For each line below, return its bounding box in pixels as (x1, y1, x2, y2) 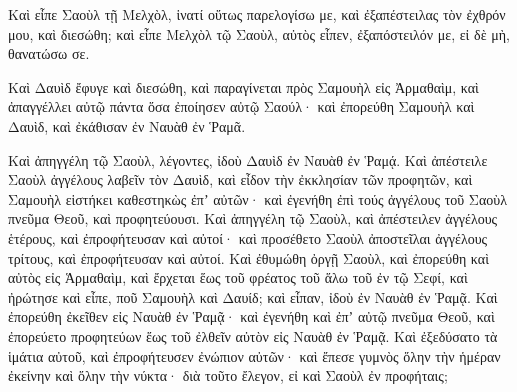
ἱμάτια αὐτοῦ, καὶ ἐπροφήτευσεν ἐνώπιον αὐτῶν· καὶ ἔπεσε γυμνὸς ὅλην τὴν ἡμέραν (8, 345, 501, 366)
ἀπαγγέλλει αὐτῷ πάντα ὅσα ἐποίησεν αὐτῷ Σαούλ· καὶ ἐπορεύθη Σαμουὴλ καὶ (8, 96, 475, 117)
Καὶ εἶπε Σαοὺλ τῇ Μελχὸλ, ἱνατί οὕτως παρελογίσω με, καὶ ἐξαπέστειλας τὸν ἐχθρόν (8, 4, 506, 24)
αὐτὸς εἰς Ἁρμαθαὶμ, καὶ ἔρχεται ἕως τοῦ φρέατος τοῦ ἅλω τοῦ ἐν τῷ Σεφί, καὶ (8, 267, 468, 288)
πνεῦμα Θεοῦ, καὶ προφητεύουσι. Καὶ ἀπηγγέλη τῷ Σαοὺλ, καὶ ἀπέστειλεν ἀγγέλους (8, 208, 498, 229)
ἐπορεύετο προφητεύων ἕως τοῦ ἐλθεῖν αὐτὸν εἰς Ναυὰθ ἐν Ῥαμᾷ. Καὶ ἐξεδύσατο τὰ (8, 325, 498, 346)
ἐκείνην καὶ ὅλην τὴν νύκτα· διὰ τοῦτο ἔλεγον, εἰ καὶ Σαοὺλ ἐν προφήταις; (8, 365, 448, 386)
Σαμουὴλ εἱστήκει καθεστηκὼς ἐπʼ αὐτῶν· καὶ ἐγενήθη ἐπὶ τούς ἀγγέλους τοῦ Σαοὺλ (8, 188, 508, 209)
